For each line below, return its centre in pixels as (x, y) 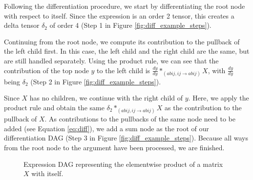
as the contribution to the (203, 107)
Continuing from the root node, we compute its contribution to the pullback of (122, 41)
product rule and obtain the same (54, 107)
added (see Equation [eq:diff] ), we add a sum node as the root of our (106, 128)
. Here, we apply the (219, 98)
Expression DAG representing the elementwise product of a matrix (123, 164)
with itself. (47, 173)
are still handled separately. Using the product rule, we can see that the (111, 60)
